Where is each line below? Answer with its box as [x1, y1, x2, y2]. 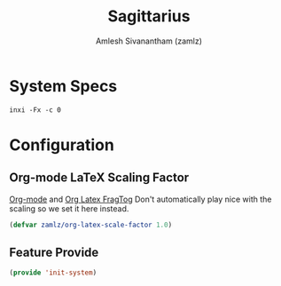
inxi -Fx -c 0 [9, 105, 62, 115]
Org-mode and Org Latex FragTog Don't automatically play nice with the [9, 194, 272, 204]
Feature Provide [9, 244, 99, 259]
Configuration [9, 135, 115, 155]
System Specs [9, 75, 118, 96]
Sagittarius [107, 6, 191, 27]
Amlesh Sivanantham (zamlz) [96, 36, 202, 46]
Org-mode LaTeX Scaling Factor [9, 171, 190, 186]
